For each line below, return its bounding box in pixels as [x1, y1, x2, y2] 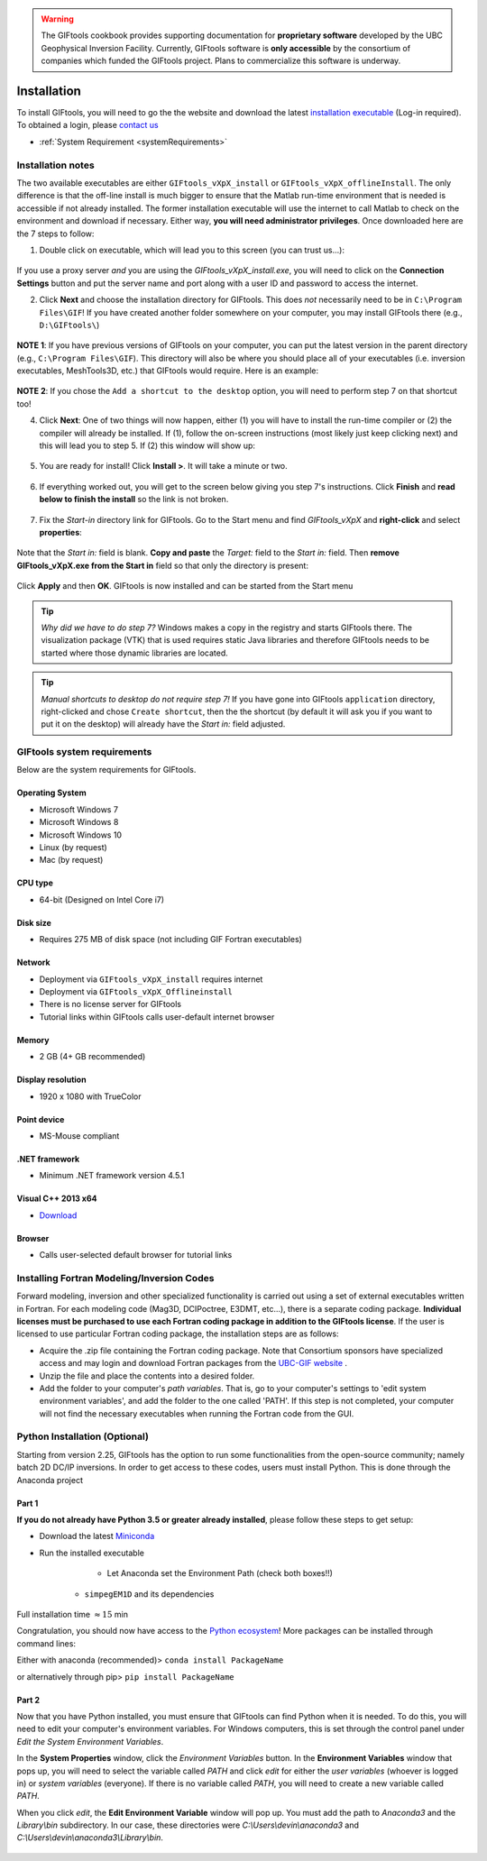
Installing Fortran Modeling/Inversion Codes [16, 1271, 215, 1284]
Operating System [16, 787, 87, 798]
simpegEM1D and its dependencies [84, 1588, 215, 1600]
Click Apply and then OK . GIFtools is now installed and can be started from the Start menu [16, 581, 354, 591]
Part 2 [16, 1694, 41, 1705]
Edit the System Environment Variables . [16, 1736, 164, 1746]
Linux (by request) [39, 841, 107, 852]
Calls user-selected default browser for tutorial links [39, 1250, 233, 1261]
